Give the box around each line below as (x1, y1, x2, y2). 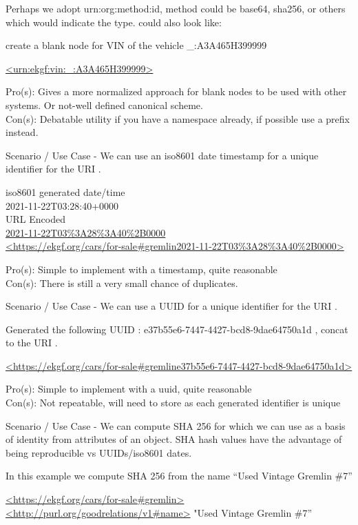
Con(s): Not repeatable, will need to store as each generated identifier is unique (6, 395, 341, 410)
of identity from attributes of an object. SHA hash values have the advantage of (6, 432, 342, 446)
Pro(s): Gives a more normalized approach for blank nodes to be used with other (6, 84, 347, 99)
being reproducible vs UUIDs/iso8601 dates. (6, 445, 192, 459)
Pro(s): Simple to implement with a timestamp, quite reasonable (6, 261, 277, 276)
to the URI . (6, 335, 58, 350)
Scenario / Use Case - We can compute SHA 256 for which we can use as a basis (6, 418, 346, 433)
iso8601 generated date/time (6, 184, 125, 199)
